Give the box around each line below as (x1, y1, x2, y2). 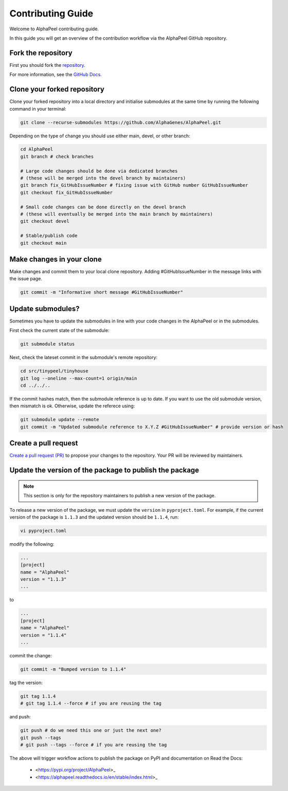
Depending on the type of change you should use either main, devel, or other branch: (9, 133, 190, 139)
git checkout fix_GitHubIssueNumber (20, 189, 113, 195)
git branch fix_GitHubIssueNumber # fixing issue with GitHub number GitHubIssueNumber (20, 183, 248, 188)
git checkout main (20, 240, 67, 246)
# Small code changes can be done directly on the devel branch (20, 204, 186, 210)
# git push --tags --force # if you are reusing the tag (20, 742, 167, 748)
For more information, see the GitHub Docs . (9, 71, 102, 78)
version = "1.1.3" (20, 577, 67, 582)
